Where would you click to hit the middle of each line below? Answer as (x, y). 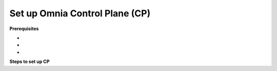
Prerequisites (24, 29)
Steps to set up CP (29, 62)
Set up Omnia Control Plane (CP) (80, 13)
